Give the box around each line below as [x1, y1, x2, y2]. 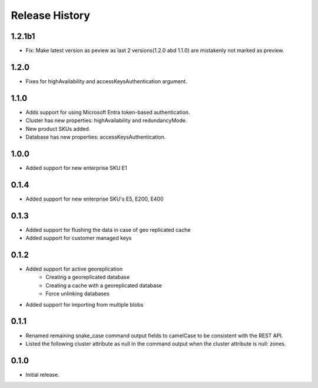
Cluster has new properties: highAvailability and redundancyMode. [25, 117, 187, 124]
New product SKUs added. [25, 125, 91, 132]
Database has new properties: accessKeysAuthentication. [25, 133, 166, 141]
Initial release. [25, 371, 59, 378]
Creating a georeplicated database [45, 274, 130, 281]
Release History [11, 9, 91, 22]
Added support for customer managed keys [25, 235, 132, 242]
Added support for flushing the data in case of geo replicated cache [25, 226, 191, 233]
